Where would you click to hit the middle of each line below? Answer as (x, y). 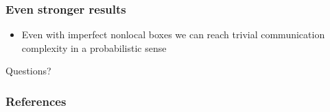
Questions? (28, 71)
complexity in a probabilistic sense (94, 47)
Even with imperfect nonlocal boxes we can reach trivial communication (173, 34)
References (36, 101)
